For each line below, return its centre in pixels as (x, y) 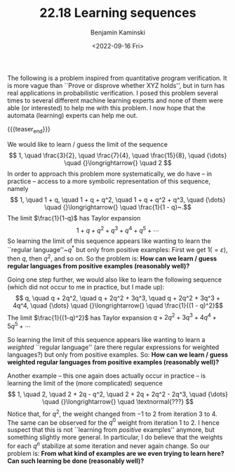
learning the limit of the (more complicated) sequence (85, 383)
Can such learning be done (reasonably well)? (76, 461)
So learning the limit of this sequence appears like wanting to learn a (106, 340)
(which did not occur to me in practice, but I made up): (86, 287)
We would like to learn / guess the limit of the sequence (88, 144)
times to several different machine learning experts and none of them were (115, 100)
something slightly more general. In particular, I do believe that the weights (115, 438)
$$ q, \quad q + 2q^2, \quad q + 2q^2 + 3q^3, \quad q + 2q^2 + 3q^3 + (118, 298)
